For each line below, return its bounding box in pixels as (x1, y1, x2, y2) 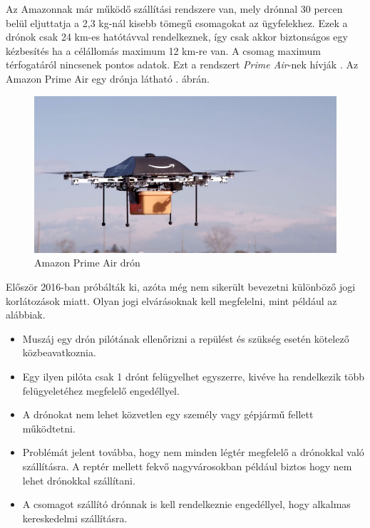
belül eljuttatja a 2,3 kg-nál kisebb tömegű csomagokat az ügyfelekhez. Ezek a (6, 15, 348, 30)
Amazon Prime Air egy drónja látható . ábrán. (6, 71, 210, 86)
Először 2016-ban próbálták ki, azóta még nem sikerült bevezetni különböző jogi (6, 279, 356, 294)
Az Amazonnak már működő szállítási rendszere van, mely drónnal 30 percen (6, 1, 343, 16)
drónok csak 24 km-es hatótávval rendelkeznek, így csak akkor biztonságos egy (6, 29, 348, 44)
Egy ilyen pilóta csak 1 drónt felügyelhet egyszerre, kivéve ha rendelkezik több (22, 368, 365, 383)
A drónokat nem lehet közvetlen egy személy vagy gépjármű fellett (22, 407, 314, 422)
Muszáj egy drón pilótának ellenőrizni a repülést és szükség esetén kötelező (22, 331, 349, 346)
